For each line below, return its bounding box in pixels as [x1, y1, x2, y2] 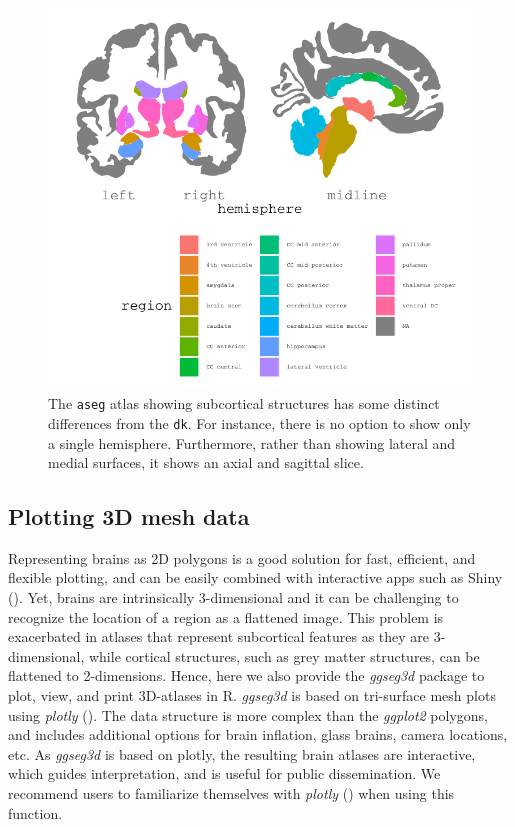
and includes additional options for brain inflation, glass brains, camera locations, [8, 724, 508, 745]
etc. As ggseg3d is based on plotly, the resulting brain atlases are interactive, [8, 743, 476, 764]
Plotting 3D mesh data [8, 501, 250, 532]
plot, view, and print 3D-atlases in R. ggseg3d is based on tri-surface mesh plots [8, 685, 496, 706]
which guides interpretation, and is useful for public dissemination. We [8, 763, 441, 784]
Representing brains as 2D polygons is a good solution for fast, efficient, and [8, 547, 476, 568]
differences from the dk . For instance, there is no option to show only [48, 412, 471, 433]
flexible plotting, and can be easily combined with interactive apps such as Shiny [8, 567, 503, 588]
